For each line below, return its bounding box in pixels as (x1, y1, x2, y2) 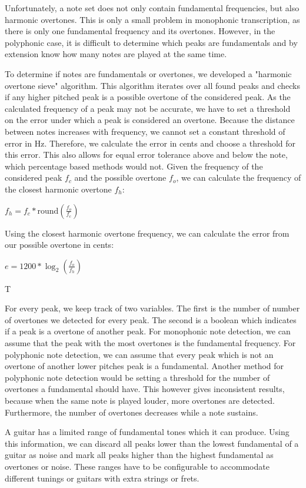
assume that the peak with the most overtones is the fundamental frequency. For (5, 337, 296, 349)
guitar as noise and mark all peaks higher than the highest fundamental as (5, 449, 274, 461)
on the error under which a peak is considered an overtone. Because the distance (5, 114, 295, 126)
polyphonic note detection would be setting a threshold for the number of (5, 371, 270, 383)
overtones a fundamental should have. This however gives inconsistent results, (5, 383, 285, 395)
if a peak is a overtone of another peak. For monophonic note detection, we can (5, 325, 291, 337)
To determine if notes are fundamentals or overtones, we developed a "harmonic (5, 67, 292, 79)
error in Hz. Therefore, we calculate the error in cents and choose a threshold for (5, 137, 296, 149)
